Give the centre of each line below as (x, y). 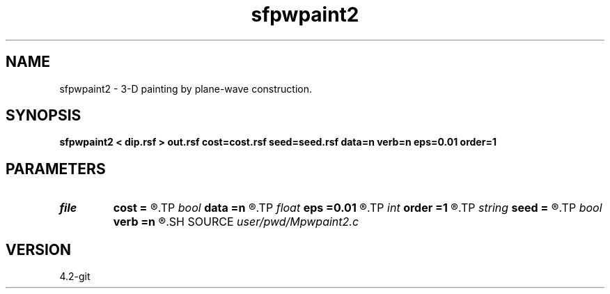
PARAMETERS (56, 169)
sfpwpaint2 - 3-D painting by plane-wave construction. (186, 88)
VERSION (39, 249)
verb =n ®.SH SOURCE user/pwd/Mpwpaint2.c (236, 222)
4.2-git (75, 277)
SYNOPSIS (44, 116)
